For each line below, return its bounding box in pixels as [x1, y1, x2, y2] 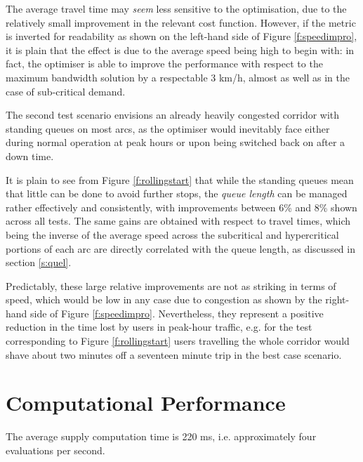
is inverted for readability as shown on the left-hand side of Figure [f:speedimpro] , [6, 29, 357, 44]
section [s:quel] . [6, 255, 72, 270]
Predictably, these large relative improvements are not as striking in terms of [6, 278, 336, 293]
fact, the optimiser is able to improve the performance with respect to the [6, 56, 323, 71]
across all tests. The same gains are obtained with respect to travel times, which [6, 213, 351, 228]
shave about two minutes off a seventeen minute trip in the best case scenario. [6, 347, 342, 362]
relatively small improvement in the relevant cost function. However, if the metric [6, 15, 356, 29]
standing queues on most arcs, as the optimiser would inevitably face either [6, 121, 330, 136]
